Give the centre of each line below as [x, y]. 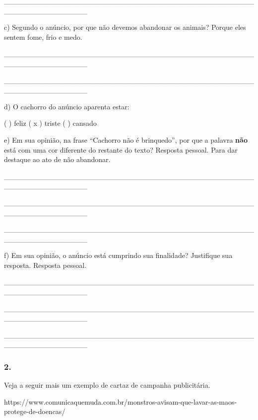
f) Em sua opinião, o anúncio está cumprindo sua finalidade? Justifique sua [118, 255]
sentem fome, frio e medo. [43, 37]
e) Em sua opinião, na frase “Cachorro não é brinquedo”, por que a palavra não [126, 139]
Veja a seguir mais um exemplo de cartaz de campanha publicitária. [107, 385]
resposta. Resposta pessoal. [45, 265]
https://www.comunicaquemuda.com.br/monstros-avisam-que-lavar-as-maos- [121, 401]
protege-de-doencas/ [35, 411]
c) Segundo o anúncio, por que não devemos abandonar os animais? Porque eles [125, 27]
